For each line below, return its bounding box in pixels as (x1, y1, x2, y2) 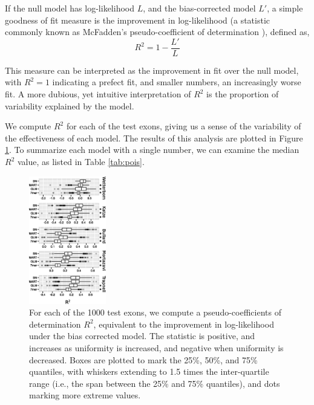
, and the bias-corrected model (143, 2, 256, 14)
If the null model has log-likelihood (5, 2, 134, 14)
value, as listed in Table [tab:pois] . (17, 155, 145, 167)
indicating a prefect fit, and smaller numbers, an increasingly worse (52, 76, 301, 88)
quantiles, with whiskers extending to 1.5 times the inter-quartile (29, 365, 269, 378)
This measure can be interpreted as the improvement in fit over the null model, (5, 63, 299, 76)
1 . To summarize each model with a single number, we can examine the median (5, 143, 299, 156)
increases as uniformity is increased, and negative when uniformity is (29, 342, 284, 354)
